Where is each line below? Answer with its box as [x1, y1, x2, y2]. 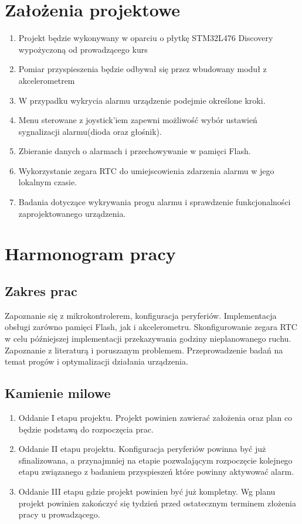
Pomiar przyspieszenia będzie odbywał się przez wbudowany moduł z [18, 63, 267, 75]
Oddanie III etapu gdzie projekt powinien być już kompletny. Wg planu [18, 485, 276, 497]
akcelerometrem [18, 74, 75, 86]
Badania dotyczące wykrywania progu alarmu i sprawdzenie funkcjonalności [18, 196, 291, 208]
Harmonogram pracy [5, 241, 176, 266]
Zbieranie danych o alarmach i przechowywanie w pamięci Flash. [18, 145, 251, 157]
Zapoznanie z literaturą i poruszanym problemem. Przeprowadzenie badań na [5, 343, 283, 356]
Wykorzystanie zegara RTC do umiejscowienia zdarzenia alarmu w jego [18, 164, 274, 176]
